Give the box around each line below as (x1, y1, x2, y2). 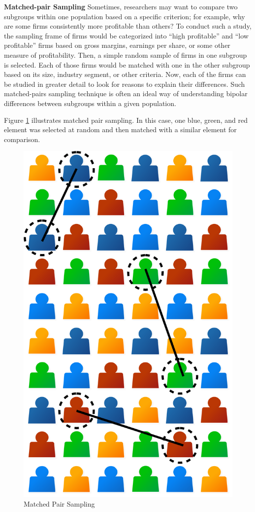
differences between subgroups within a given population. (4, 98, 176, 108)
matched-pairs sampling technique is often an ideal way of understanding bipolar (4, 88, 248, 99)
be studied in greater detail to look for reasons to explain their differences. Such (4, 78, 245, 89)
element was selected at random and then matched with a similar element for (4, 124, 237, 135)
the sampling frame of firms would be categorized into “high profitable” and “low (4, 30, 249, 40)
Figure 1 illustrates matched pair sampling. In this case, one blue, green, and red (4, 114, 248, 125)
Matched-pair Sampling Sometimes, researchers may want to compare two (4, 1, 238, 11)
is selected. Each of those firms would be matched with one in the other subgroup (4, 59, 250, 70)
